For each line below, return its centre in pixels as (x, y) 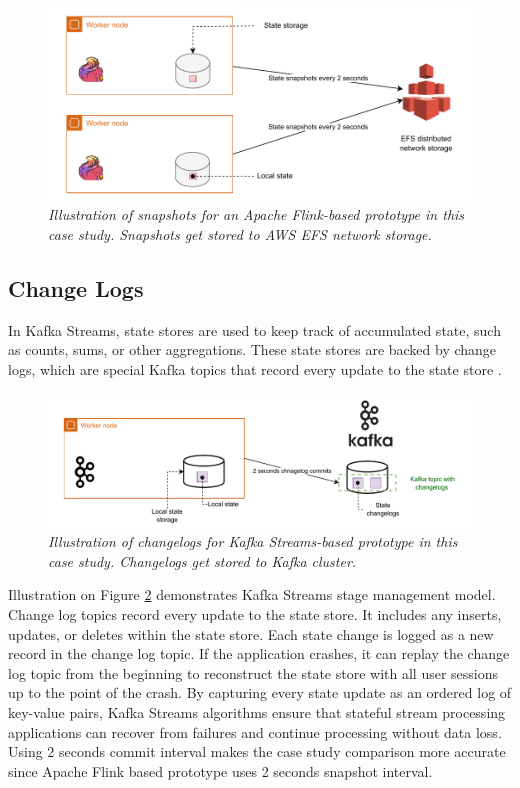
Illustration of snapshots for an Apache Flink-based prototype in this (256, 214)
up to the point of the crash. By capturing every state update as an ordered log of (260, 692)
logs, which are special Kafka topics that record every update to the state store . (255, 368)
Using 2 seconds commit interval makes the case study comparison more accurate (257, 751)
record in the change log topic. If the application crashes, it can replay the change (259, 653)
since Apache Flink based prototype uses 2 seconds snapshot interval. (220, 770)
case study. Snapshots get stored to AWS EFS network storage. (240, 233)
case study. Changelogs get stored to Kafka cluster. (202, 560)
